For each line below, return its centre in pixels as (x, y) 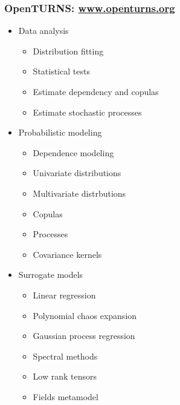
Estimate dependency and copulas (96, 91)
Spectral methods (65, 356)
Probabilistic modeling (60, 132)
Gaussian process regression (84, 336)
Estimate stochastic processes (87, 112)
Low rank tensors (65, 376)
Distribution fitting (68, 51)
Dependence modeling (73, 152)
